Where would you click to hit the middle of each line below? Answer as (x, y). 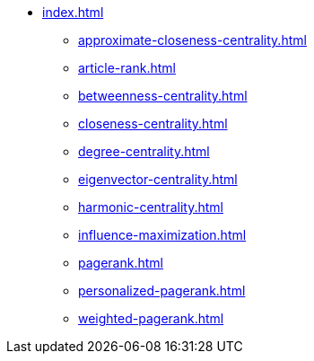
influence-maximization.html (162, 235)
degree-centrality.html (144, 151)
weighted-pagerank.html (151, 318)
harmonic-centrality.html (151, 207)
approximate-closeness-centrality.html (192, 40)
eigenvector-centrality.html (158, 179)
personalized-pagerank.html (162, 291)
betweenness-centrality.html (163, 96)
